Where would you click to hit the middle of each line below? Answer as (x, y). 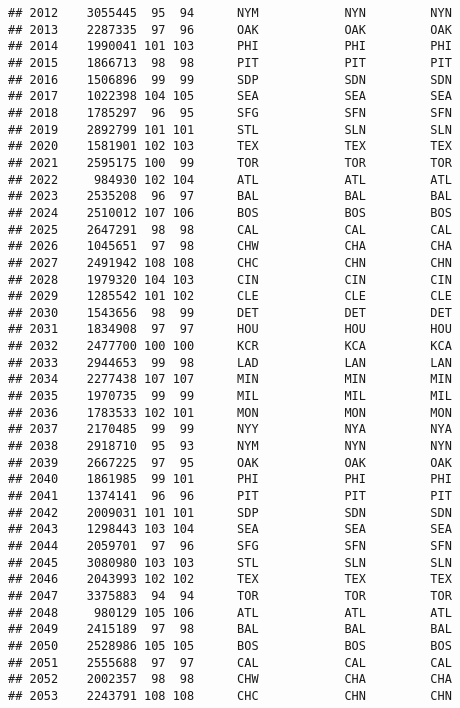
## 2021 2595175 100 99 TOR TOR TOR (230, 162)
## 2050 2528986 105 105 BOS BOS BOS (230, 645)
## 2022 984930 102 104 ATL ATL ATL (230, 179)
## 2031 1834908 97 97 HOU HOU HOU (230, 329)
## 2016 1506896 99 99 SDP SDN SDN (230, 79)
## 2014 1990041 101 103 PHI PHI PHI (230, 46)
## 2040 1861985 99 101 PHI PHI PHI (230, 479)
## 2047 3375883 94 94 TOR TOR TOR (230, 595)
